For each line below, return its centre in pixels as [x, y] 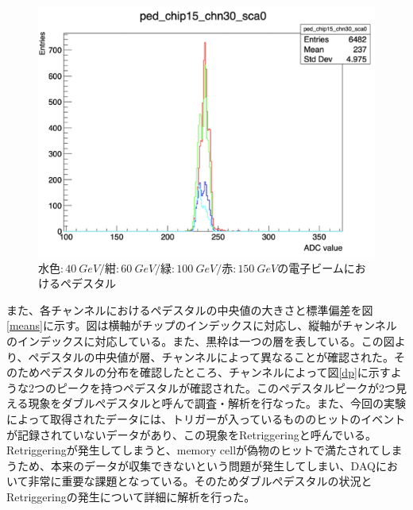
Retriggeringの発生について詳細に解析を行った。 [131, 496]
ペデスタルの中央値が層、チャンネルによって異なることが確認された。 [211, 356]
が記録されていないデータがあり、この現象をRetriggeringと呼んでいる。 [192, 434]
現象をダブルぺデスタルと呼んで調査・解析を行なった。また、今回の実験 [217, 403]
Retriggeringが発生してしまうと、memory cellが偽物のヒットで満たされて [193, 450]
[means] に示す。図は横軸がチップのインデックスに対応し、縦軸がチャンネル [202, 325]
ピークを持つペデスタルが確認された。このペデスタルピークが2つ [226, 387]
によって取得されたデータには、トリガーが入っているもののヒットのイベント [206, 419]
